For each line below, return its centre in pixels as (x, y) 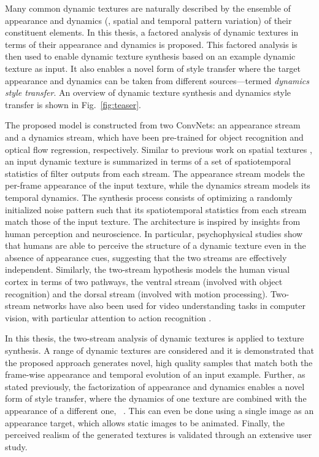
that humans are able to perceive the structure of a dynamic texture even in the (156, 245)
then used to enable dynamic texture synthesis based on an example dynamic (150, 56)
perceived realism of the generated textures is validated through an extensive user (159, 435)
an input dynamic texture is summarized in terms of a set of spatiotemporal (148, 161)
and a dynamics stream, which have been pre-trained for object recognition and (154, 137)
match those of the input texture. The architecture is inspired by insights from (153, 221)
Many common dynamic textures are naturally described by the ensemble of (148, 8)
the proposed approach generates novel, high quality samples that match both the (159, 362)
